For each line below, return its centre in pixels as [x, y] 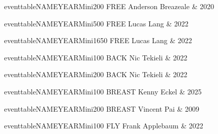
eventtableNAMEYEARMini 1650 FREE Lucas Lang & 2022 [98, 40]
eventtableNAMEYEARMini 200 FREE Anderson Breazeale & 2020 [109, 6]
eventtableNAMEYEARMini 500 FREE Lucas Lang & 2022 [96, 23]
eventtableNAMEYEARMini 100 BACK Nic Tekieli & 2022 [96, 57]
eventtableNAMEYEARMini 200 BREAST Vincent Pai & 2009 [102, 108]
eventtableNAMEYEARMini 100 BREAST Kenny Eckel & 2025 [103, 91]
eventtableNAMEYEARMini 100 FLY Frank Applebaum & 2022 [104, 126]
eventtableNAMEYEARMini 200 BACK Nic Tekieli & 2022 [96, 74]
